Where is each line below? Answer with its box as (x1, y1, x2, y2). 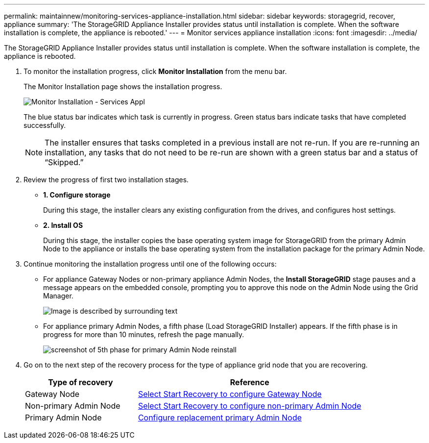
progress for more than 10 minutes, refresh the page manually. (43, 330, 244, 339)
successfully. (24, 121, 66, 129)
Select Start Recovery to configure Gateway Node (138, 389, 322, 399)
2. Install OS (43, 221, 83, 229)
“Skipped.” (45, 157, 84, 167)
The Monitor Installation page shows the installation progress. (24, 82, 222, 91)
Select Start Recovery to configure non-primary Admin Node (138, 401, 361, 411)
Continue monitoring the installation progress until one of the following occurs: (24, 260, 277, 268)
